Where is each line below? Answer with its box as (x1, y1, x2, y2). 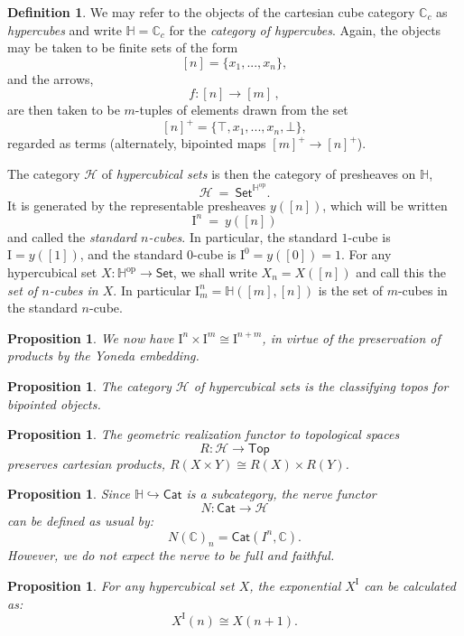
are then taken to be (7, 100, 120, 119)
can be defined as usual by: (7, 510, 154, 529)
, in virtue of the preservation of (262, 328, 441, 347)
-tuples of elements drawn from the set (135, 100, 348, 119)
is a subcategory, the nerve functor (186, 484, 376, 503)
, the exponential (249, 575, 341, 594)
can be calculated (364, 575, 456, 594)
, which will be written (322, 195, 448, 214)
